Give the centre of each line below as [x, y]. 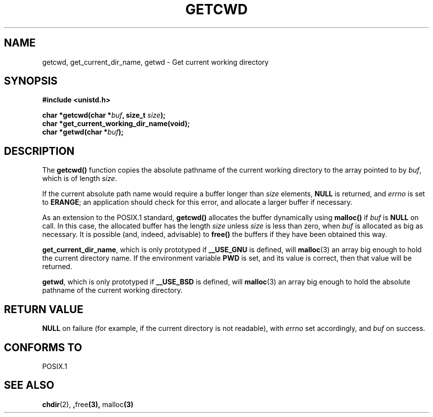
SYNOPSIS [31, 81]
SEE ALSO [29, 385]
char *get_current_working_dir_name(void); [116, 124]
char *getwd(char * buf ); [83, 132]
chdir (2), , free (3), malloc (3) [88, 404]
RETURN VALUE [44, 309]
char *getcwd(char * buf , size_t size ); [104, 115]
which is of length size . [80, 179]
